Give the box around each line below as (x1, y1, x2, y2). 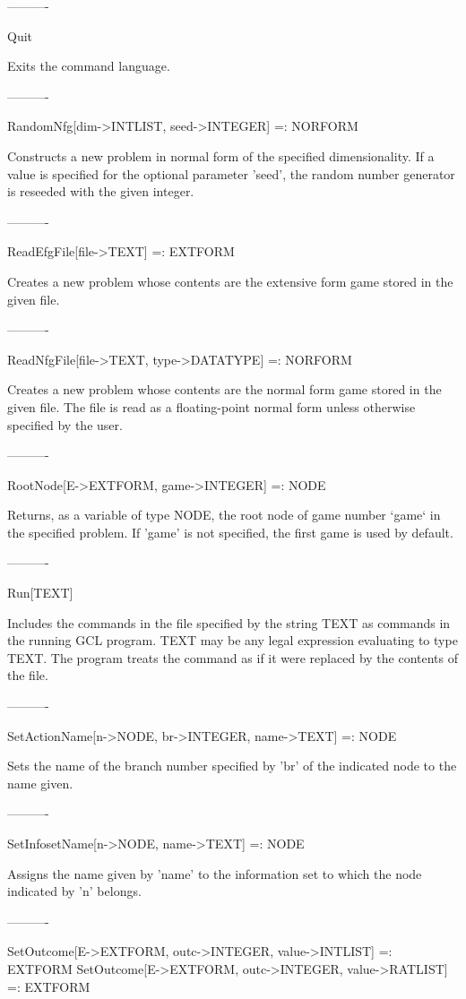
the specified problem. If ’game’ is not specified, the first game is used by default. (7, 522, 453, 541)
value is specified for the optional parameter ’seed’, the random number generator (7, 164, 455, 183)
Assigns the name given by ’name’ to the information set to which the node (7, 864, 422, 883)
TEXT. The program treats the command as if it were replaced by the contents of (7, 648, 459, 667)
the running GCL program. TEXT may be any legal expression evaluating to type (7, 631, 458, 650)
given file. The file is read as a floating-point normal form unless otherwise (7, 397, 416, 416)
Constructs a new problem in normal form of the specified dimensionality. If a (7, 146, 435, 165)
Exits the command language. (7, 56, 170, 75)
